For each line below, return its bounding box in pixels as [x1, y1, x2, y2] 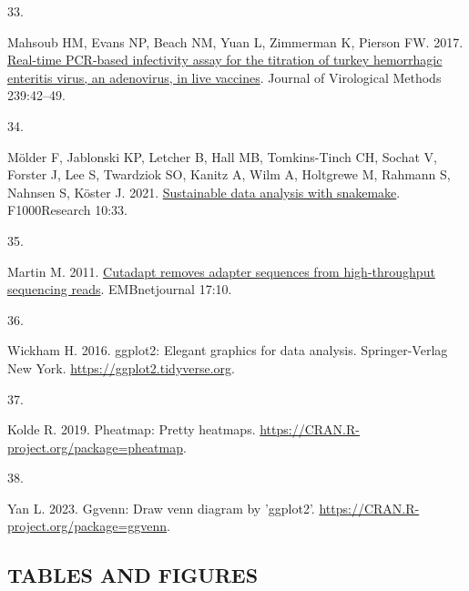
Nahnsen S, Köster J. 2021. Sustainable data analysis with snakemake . [7, 182, 401, 201]
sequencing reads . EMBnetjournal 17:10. [7, 280, 232, 299]
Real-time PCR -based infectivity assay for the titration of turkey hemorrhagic [7, 50, 443, 69]
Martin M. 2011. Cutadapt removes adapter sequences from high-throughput [7, 261, 435, 280]
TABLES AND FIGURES [7, 561, 259, 589]
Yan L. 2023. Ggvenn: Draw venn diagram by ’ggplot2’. [7, 498, 315, 517]
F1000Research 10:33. [7, 200, 127, 219]
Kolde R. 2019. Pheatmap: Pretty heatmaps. [7, 420, 256, 439]
